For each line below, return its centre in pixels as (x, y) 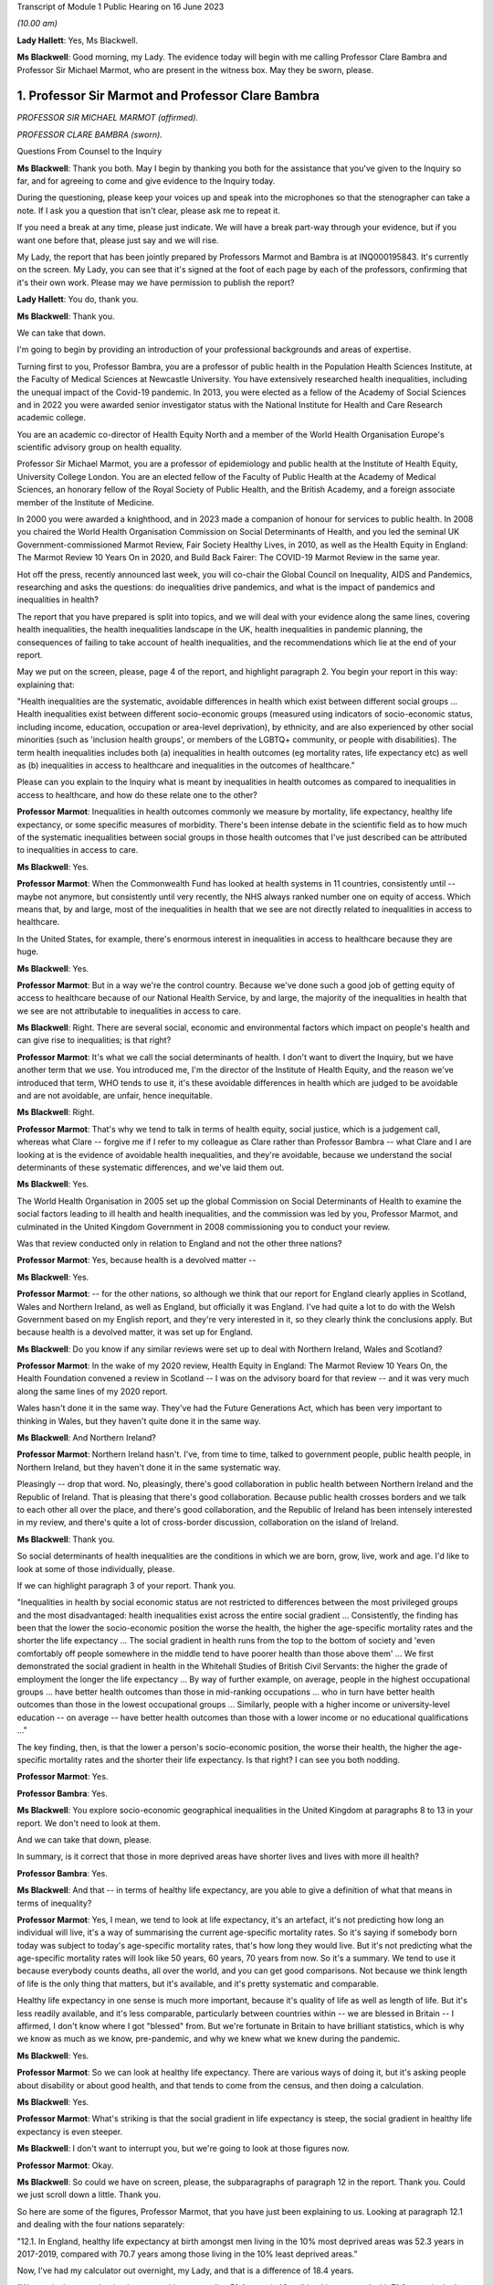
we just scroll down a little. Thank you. (89, 2195)
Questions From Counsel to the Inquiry (89, 152)
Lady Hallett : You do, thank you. (78, 299)
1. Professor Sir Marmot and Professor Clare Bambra (168, 96)
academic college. (52, 418)
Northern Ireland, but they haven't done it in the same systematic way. (149, 1467)
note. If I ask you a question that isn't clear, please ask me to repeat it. (148, 210)
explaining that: (46, 685)
